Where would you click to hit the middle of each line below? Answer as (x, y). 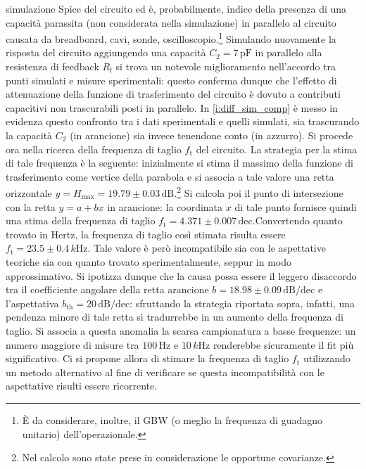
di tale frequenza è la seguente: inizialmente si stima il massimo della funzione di (179, 163)
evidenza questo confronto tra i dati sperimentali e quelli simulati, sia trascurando (183, 121)
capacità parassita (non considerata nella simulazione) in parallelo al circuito (171, 22)
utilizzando (327, 358)
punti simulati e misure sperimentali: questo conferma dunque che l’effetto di (171, 80)
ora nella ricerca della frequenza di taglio (94, 149)
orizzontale (29, 193)
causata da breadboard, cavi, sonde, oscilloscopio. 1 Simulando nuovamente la (171, 38)
